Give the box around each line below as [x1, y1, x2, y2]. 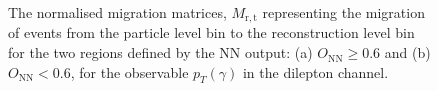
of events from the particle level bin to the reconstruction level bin [8, 22, 415, 43]
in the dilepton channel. [242, 61, 389, 82]
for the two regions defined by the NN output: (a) [8, 42, 313, 63]
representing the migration [262, 2, 425, 22]
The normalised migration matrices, [8, 2, 227, 22]
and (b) [384, 42, 431, 63]
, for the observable [70, 61, 189, 82]
